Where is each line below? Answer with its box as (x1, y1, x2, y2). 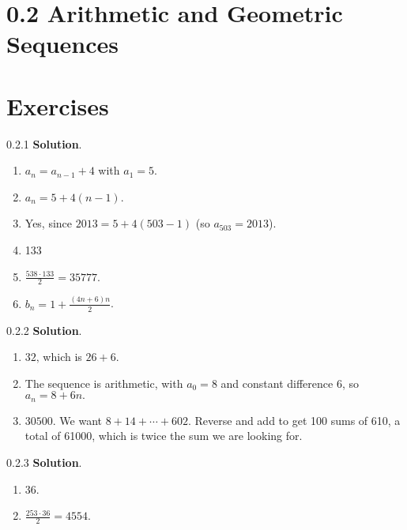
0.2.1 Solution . (6, 135, 82, 152)
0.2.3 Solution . (6, 454, 82, 471)
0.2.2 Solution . (6, 321, 82, 338)
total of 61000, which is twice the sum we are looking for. (24, 427, 303, 444)
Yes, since (24, 215, 73, 231)
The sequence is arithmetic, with (24, 374, 183, 391)
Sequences (6, 28, 119, 60)
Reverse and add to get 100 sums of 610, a (194, 412, 401, 428)
